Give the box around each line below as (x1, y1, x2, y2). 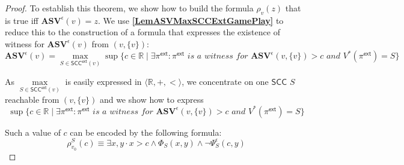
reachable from (5, 93, 60, 105)
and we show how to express (99, 93, 204, 105)
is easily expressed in (65, 75, 142, 87)
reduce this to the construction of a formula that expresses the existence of (5, 26, 280, 38)
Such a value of (5, 126, 61, 138)
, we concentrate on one (182, 75, 269, 87)
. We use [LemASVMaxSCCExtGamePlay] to (97, 14, 284, 26)
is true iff (5, 14, 38, 26)
